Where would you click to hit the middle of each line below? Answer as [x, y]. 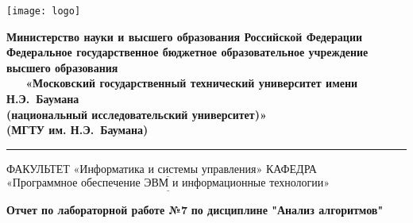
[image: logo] [44, 11]
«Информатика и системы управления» [168, 169]
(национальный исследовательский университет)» [137, 114]
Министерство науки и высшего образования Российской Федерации [185, 36]
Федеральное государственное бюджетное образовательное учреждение [187, 52]
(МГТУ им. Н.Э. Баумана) [77, 130]
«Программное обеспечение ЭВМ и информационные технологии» [168, 184]
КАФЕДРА [291, 168]
